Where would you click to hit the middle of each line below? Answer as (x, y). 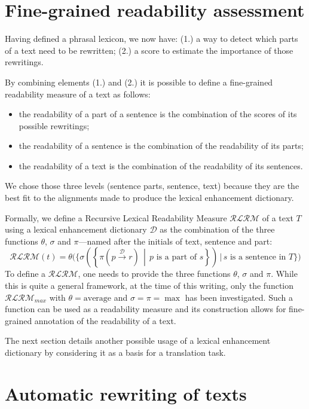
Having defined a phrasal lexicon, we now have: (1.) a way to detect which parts (152, 39)
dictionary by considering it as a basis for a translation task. (115, 352)
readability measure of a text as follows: (78, 94)
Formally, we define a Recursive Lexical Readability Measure (116, 217)
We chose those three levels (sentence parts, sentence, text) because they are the (152, 186)
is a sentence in (258, 257)
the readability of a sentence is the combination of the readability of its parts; (161, 146)
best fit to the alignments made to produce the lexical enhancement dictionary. (149, 198)
